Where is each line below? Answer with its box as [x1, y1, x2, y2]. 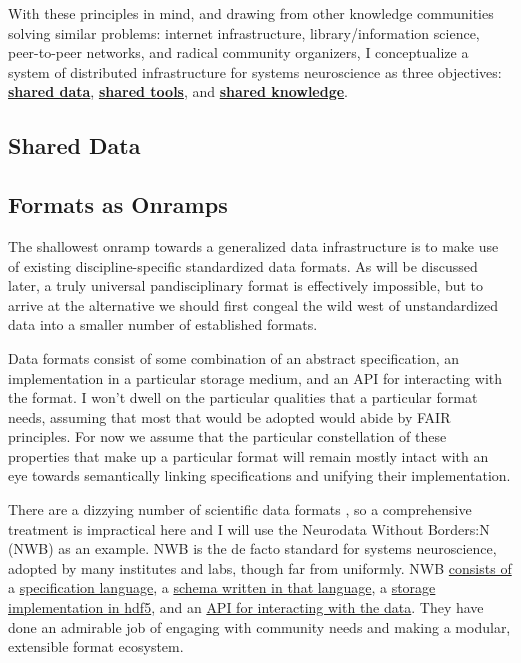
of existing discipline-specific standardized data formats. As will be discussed [8, 255, 478, 276]
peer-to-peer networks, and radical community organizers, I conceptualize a [8, 42, 469, 63]
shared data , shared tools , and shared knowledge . [8, 81, 349, 102]
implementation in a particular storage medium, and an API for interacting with [8, 367, 503, 388]
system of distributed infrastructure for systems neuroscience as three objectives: [8, 61, 502, 82]
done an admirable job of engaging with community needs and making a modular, [8, 616, 511, 637]
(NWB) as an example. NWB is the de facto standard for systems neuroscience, [8, 538, 497, 559]
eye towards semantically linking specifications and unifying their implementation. [8, 465, 511, 486]
